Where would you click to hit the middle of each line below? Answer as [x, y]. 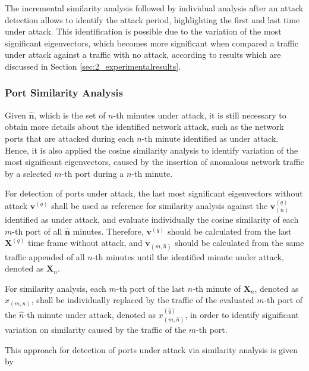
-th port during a [93, 173]
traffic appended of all [45, 256]
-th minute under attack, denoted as [90, 314]
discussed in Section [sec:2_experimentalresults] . [93, 66]
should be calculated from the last [229, 231]
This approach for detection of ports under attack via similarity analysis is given [152, 349]
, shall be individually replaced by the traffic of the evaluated [143, 300]
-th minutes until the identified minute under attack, [188, 256]
